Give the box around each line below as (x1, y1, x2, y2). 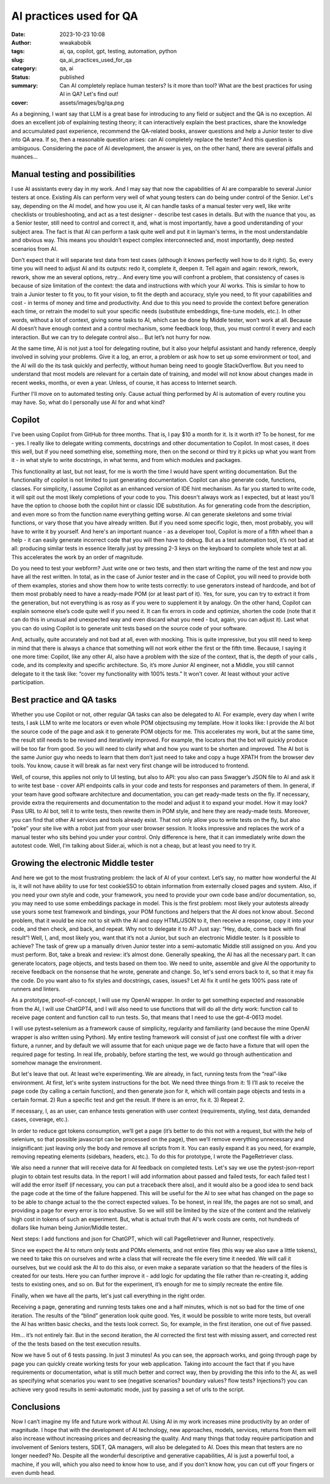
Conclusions (11, 1401, 61, 1412)
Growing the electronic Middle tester (11, 857, 154, 868)
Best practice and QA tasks (11, 695, 117, 705)
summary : (11, 81, 38, 89)
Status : (11, 73, 31, 81)
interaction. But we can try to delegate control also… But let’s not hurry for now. (11, 334, 211, 341)
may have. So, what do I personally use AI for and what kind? (11, 398, 165, 406)
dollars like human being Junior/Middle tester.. (11, 1224, 128, 1231)
